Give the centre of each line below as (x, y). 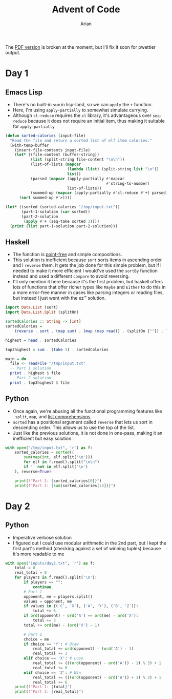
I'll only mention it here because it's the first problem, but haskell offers (88, 282)
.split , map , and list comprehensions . (52, 416)
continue (42, 587)
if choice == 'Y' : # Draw (51, 644)
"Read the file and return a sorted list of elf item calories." (81, 140)
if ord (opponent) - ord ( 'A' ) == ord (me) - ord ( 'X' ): (81, 616)
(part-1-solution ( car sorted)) (56, 212)
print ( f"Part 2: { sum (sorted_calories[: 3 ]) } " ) (65, 486)
